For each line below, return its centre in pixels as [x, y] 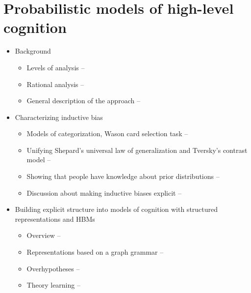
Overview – [44, 235]
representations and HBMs [55, 219]
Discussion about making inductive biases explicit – [104, 192]
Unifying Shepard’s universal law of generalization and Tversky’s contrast [137, 150]
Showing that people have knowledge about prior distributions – [123, 176]
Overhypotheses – [53, 268]
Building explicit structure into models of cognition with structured [116, 209]
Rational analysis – [55, 84]
